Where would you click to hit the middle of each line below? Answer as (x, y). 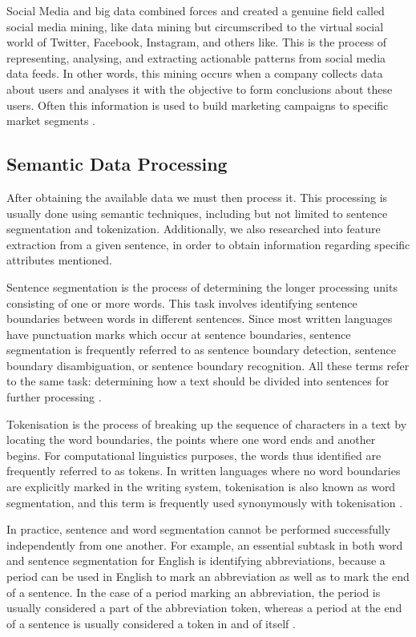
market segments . (51, 121)
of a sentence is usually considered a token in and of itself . (151, 623)
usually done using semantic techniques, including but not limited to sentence (197, 213)
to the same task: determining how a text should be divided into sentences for (198, 381)
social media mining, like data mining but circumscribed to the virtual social (195, 26)
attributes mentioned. (59, 260)
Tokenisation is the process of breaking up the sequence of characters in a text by (207, 423)
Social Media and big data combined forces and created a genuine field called (196, 10)
